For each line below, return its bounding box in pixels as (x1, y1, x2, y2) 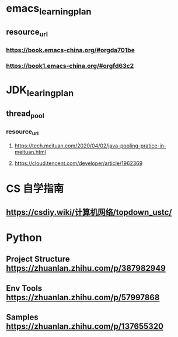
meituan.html (14, 149, 47, 156)
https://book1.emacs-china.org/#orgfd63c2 (6, 62, 134, 70)
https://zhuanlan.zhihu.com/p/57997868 (6, 292, 160, 302)
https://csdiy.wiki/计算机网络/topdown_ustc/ (6, 207, 172, 217)
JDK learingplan (6, 84, 74, 98)
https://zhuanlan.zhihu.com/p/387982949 (6, 263, 166, 273)
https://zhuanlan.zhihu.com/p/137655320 (6, 321, 164, 332)
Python (6, 231, 42, 244)
